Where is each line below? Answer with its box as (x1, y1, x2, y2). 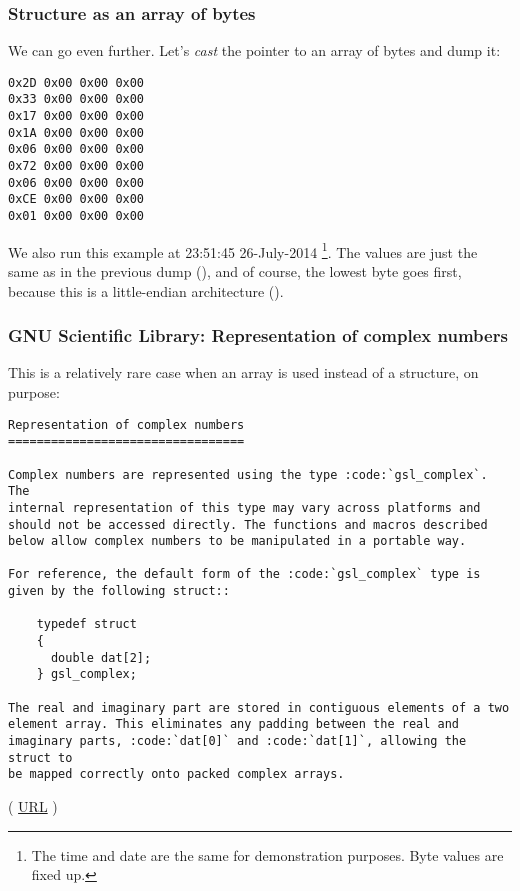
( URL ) (8, 796, 58, 816)
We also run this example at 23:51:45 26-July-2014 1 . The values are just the (8, 238, 478, 262)
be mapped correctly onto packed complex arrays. (8, 767, 345, 782)
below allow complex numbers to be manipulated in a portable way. (8, 534, 467, 549)
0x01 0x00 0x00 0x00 (8, 209, 145, 224)
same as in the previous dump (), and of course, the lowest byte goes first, (8, 260, 462, 281)
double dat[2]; (50, 650, 152, 665)
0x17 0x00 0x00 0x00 (8, 109, 145, 124)
